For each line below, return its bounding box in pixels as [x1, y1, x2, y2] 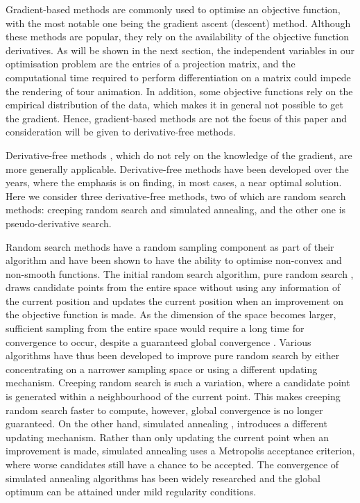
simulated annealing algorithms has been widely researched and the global [6, 470, 320, 485]
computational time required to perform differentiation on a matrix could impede [6, 69, 351, 84]
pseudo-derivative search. [6, 215, 112, 230]
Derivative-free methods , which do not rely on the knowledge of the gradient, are [6, 147, 352, 162]
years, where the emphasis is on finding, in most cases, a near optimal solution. [6, 175, 342, 190]
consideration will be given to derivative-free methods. [6, 124, 236, 139]
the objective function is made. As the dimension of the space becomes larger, [6, 307, 336, 322]
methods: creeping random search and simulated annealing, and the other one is [6, 202, 346, 217]
